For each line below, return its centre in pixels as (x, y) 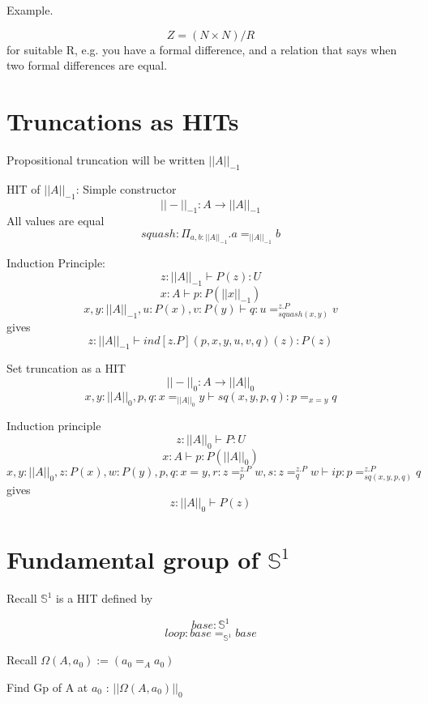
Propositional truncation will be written (106, 159)
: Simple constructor (126, 188)
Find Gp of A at (47, 687)
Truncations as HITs (123, 120)
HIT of (24, 188)
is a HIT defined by (105, 598)
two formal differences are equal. (87, 65)
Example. (30, 10)
